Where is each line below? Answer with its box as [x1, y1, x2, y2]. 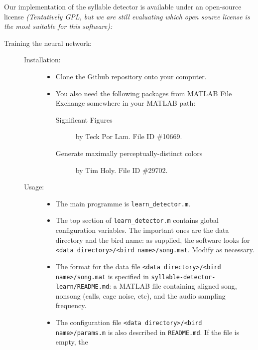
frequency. [55, 300, 87, 311]
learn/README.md [55, 283, 110, 291]
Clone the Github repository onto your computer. [55, 71, 207, 81]
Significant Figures [55, 114, 113, 125]
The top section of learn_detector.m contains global [55, 215, 219, 225]
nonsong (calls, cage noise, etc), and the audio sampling [55, 290, 226, 301]
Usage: [24, 181, 44, 192]
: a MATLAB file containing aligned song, [109, 281, 237, 291]
